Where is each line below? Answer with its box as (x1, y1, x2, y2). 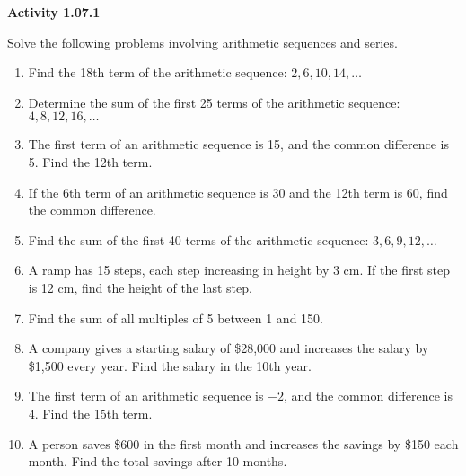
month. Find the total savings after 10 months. (28, 452, 287, 471)
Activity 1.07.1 (7, 3, 101, 21)
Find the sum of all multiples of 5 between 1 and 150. (28, 308, 323, 327)
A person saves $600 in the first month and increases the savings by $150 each (28, 434, 459, 453)
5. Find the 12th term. (28, 152, 153, 171)
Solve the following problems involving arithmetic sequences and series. (7, 32, 398, 51)
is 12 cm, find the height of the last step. (28, 278, 252, 296)
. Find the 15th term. (34, 403, 153, 422)
